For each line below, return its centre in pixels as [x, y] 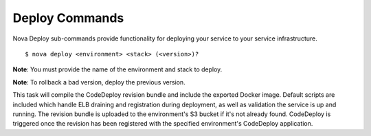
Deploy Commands [68, 18]
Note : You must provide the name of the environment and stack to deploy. [117, 69]
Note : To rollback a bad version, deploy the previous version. [99, 82]
